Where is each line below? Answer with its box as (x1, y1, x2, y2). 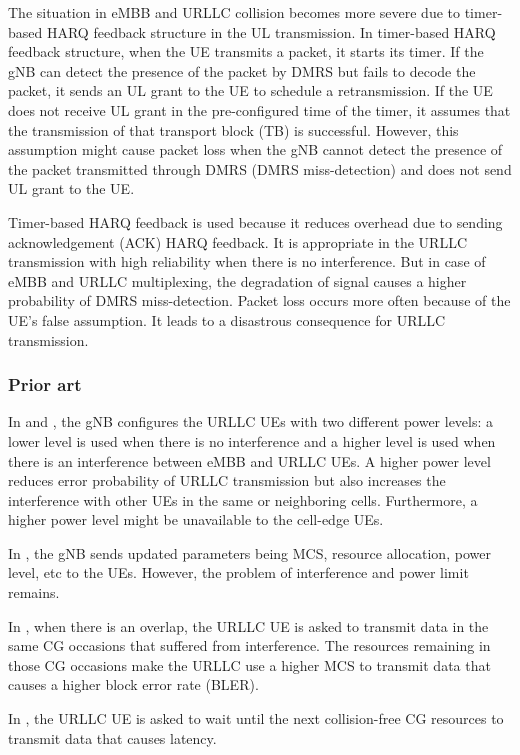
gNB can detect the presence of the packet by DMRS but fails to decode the (8, 60, 476, 81)
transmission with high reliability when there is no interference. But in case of (8, 251, 486, 272)
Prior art (8, 372, 82, 397)
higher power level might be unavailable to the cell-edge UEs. (8, 509, 384, 530)
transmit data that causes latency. (8, 727, 217, 748)
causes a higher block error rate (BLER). (8, 674, 259, 695)
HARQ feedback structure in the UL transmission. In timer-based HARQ (46, 21, 496, 42)
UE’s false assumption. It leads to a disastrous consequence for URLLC (8, 309, 446, 330)
